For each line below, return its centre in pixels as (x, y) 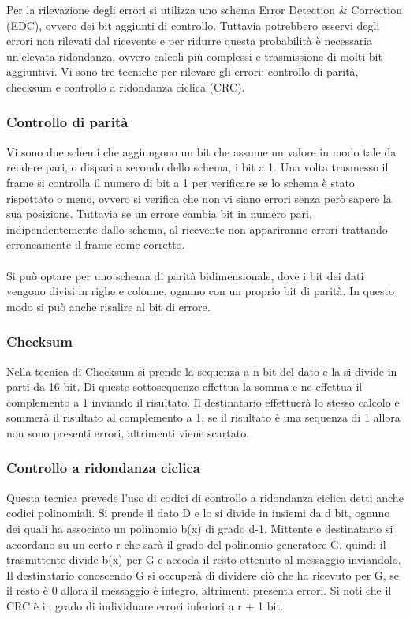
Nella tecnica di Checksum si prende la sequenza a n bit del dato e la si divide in (202, 371)
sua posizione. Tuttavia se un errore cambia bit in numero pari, (159, 214)
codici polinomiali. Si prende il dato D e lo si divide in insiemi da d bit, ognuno (198, 513)
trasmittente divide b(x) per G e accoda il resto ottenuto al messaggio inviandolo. (204, 559)
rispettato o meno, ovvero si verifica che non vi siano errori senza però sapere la (199, 198)
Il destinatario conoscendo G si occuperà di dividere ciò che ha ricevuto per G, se (203, 574)
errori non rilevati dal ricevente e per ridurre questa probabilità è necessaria (190, 41)
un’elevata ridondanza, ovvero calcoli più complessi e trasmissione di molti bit (194, 56)
